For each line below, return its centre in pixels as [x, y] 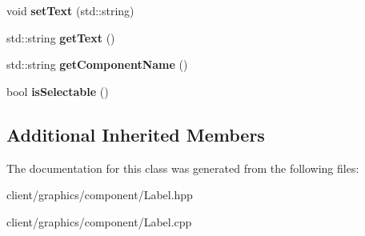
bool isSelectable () [58, 91]
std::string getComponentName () [97, 64]
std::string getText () [61, 37]
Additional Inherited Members [136, 134]
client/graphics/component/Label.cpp [99, 221]
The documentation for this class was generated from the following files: [183, 168]
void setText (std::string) [70, 10]
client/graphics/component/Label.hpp [100, 195]
